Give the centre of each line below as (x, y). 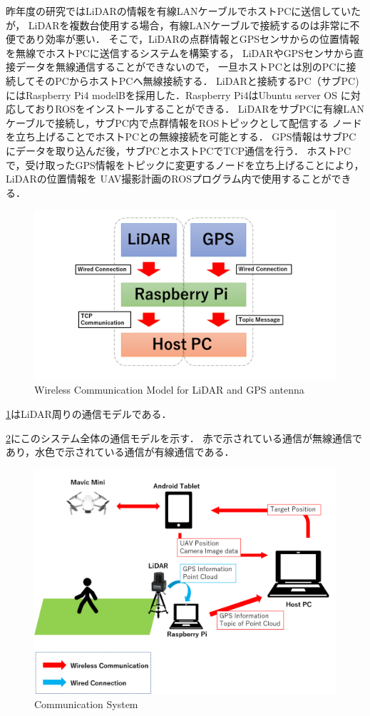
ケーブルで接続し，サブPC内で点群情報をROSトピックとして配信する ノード (184, 122)
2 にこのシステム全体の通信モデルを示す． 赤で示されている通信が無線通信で (184, 438)
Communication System (86, 704)
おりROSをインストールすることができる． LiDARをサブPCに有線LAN (200, 109)
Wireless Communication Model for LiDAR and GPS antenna (169, 390)
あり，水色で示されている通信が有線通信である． (120, 452)
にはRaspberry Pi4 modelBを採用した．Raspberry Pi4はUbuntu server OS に (178, 94)
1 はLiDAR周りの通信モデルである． (89, 414)
